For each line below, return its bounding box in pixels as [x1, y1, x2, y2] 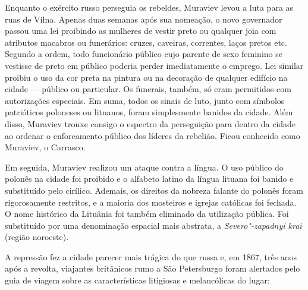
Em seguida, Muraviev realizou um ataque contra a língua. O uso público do [5, 160, 284, 173]
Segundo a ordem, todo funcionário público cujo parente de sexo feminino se [5, 48, 282, 60]
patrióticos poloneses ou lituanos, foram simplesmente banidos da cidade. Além [5, 106, 293, 118]
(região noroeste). [5, 231, 69, 243]
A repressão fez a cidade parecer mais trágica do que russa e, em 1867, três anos [5, 250, 297, 263]
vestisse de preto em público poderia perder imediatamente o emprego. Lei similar [5, 59, 304, 71]
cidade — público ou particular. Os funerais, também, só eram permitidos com [5, 83, 291, 95]
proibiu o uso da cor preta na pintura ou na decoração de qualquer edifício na [5, 71, 288, 83]
